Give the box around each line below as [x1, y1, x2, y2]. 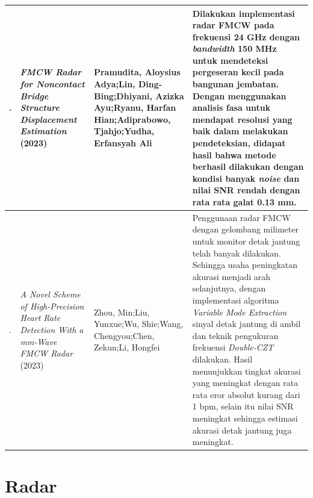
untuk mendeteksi [192, 54, 268, 66]
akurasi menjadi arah [192, 270, 271, 282]
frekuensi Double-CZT [192, 341, 274, 353]
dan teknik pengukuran [192, 329, 279, 341]
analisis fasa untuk [192, 101, 271, 114]
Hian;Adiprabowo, [93, 113, 171, 125]
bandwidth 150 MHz [192, 42, 277, 55]
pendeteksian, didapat [192, 137, 286, 149]
